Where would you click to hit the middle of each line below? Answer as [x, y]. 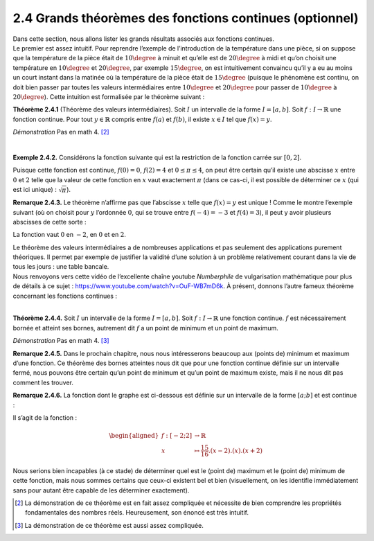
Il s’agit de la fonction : [45, 417]
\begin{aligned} [134, 436]
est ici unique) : [35, 190]
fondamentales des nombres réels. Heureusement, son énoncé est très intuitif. [137, 513]
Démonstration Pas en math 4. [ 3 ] [61, 341]
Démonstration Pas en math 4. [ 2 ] [61, 132]
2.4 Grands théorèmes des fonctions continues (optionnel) [186, 18]
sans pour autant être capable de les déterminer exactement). [101, 490]
